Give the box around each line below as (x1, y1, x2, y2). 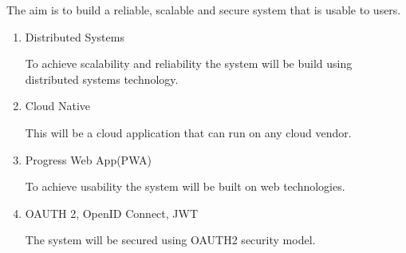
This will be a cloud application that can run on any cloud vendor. (25, 124, 352, 140)
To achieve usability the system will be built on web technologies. (25, 178, 345, 195)
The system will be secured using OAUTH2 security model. (25, 231, 316, 248)
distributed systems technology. (25, 70, 179, 87)
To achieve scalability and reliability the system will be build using (25, 55, 353, 72)
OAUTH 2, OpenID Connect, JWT (25, 204, 199, 221)
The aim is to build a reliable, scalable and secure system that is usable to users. (6, 2, 401, 18)
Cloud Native (25, 97, 91, 114)
